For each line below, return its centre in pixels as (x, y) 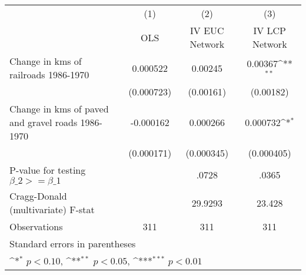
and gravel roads (44, 122)
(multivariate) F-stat (52, 209)
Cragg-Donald (38, 196)
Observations (36, 226)
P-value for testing (48, 170)
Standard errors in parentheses (73, 243)
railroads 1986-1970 (49, 74)
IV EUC (207, 30)
